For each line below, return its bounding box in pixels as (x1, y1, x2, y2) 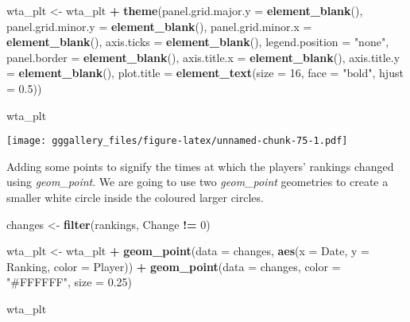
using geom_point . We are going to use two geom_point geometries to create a (6, 173, 389, 190)
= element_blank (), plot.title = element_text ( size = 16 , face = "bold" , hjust (6, 64, 404, 81)
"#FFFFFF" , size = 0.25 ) (6, 274, 132, 290)
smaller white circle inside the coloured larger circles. (6, 189, 264, 205)
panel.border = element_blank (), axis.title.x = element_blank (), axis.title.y (6, 48, 400, 65)
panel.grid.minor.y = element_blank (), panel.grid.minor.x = (6, 17, 312, 34)
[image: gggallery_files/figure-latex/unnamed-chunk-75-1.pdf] (6, 135, 348, 147)
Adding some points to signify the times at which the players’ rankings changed (6, 157, 394, 174)
